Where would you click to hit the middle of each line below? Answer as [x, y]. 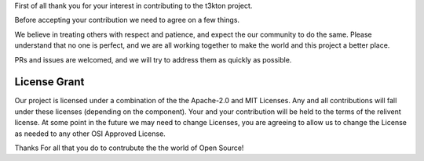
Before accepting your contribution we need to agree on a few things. [127, 20]
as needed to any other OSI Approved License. [90, 134]
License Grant [49, 82]
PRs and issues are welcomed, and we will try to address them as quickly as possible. [153, 59]
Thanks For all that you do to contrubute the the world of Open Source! [129, 148]
